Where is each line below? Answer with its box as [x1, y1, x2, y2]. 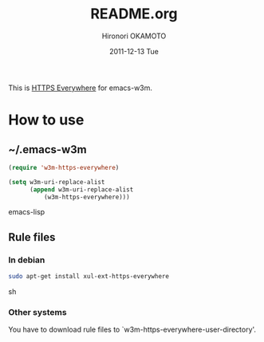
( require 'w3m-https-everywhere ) [8, 163, 120, 171]
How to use [8, 111, 85, 129]
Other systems [8, 306, 67, 317]
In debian [8, 254, 45, 265]
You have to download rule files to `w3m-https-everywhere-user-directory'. [8, 324, 257, 335]
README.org [90, 5, 178, 23]
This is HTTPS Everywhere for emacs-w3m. [8, 83, 153, 92]
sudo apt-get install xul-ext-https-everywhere [8, 273, 170, 281]
